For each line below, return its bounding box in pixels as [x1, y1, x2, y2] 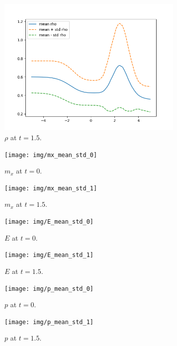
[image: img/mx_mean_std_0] [4, 151, 97, 159]
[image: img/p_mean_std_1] [4, 318, 93, 326]
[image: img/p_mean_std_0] [4, 285, 93, 292]
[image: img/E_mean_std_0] [4, 218, 93, 226]
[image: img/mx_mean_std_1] [4, 184, 97, 192]
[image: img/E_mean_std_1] [4, 252, 93, 259]
